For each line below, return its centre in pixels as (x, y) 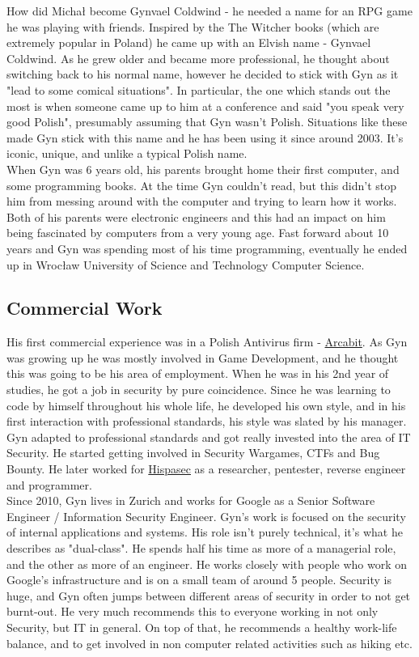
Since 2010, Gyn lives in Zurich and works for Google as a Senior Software (191, 500)
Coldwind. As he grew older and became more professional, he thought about (198, 58)
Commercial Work (85, 308)
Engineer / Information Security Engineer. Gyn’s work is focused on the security (206, 516)
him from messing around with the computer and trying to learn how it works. (202, 201)
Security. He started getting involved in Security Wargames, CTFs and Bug (193, 453)
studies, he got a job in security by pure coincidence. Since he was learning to (199, 390)
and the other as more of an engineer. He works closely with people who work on (207, 564)
